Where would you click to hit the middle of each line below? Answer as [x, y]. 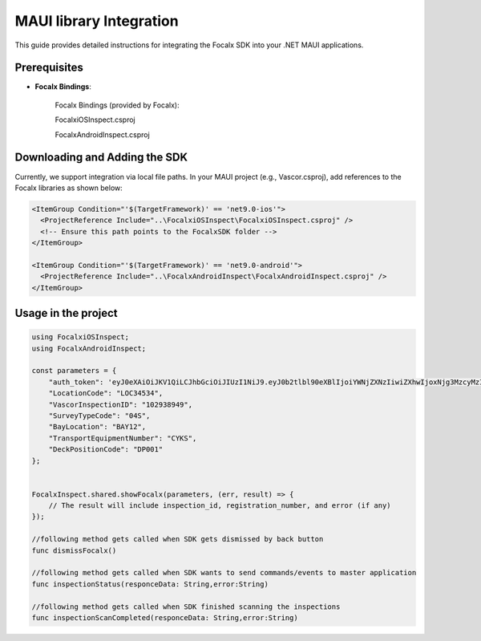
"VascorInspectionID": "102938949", [120, 404]
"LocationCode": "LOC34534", [106, 394]
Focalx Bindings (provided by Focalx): [117, 105]
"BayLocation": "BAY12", [97, 427]
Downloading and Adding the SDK [101, 158]
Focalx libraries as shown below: [69, 188]
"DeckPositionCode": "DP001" [106, 450]
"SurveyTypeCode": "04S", [99, 416]
